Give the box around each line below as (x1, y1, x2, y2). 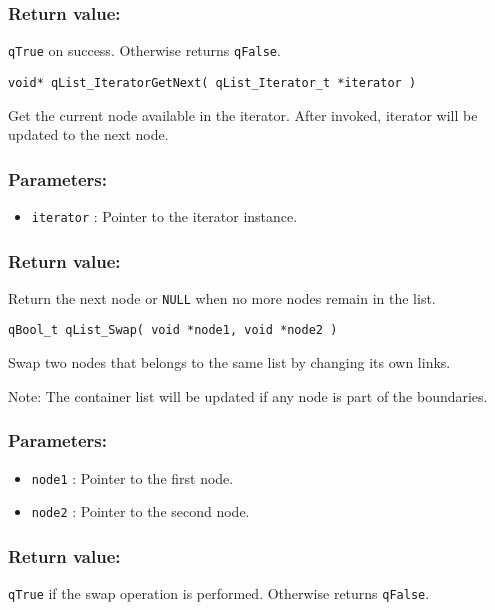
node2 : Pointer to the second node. (31, 501, 250, 522)
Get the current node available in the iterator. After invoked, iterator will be (8, 104, 478, 125)
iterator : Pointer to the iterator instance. (31, 205, 298, 226)
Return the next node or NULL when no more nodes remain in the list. (8, 287, 436, 308)
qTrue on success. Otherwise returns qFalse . (8, 40, 281, 61)
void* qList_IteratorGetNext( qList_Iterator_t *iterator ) (8, 75, 417, 90)
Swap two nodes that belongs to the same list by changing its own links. (8, 352, 451, 373)
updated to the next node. (8, 124, 169, 145)
